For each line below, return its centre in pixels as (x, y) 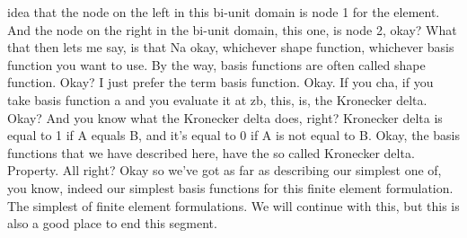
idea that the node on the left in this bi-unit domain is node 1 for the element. (224, 12)
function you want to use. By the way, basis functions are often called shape (216, 64)
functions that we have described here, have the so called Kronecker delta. (211, 152)
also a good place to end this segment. (112, 223)
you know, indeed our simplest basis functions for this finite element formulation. (230, 187)
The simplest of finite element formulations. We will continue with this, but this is (233, 205)
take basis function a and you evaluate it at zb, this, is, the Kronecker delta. (217, 99)
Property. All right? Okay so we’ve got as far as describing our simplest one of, (225, 170)
